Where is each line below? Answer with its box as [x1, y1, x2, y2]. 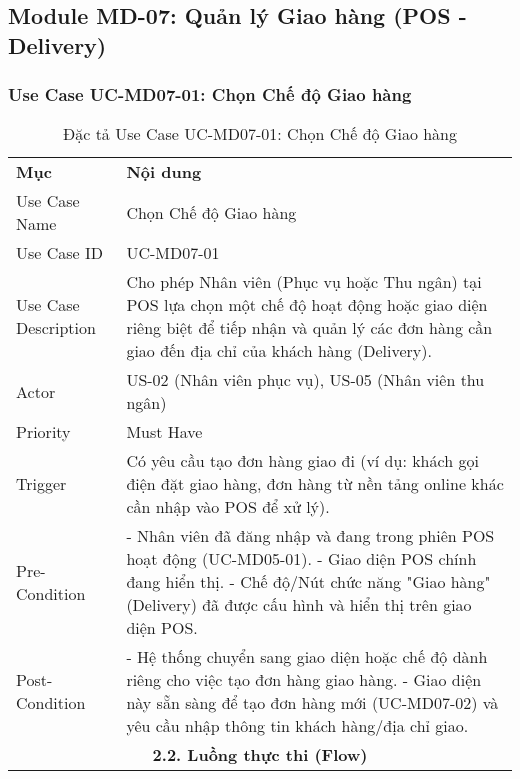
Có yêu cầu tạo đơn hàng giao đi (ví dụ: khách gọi [126, 449, 479, 473]
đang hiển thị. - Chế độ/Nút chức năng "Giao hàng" [126, 570, 491, 594]
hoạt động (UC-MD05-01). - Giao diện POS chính [126, 547, 477, 571]
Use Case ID [16, 241, 104, 265]
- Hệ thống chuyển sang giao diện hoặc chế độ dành [126, 645, 488, 669]
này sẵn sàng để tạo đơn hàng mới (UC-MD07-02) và [126, 691, 499, 715]
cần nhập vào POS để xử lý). [126, 495, 330, 519]
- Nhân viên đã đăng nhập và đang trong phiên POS [126, 524, 495, 548]
